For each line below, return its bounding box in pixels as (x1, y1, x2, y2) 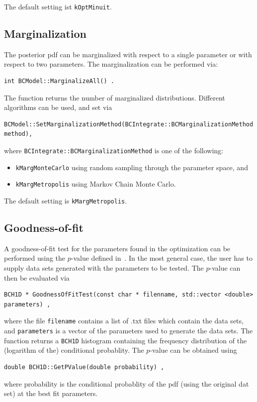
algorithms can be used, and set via (4, 102, 112, 112)
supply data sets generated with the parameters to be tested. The (4, 263, 204, 273)
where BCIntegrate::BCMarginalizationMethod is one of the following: (4, 145, 224, 156)
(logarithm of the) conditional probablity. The (4, 345, 144, 355)
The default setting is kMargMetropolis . (4, 195, 127, 205)
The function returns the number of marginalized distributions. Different (4, 92, 225, 102)
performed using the (4, 253, 66, 263)
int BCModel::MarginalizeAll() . (4, 78, 114, 85)
